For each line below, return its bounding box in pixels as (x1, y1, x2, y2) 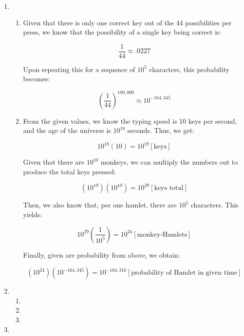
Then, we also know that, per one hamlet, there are (23, 200, 177, 210)
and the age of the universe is (23, 125, 111, 135)
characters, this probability (149, 64, 230, 74)
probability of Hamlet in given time (131, 269, 237, 277)
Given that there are (23, 157, 84, 167)
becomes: (23, 74, 50, 84)
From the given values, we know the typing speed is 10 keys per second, (23, 115, 237, 126)
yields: (23, 209, 42, 219)
